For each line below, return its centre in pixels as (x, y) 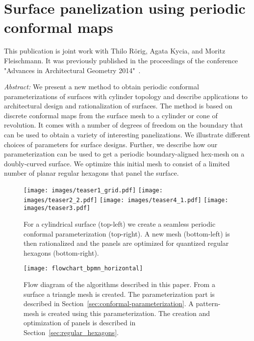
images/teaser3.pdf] (57, 208)
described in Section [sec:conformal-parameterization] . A (109, 303)
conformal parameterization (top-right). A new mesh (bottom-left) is (127, 233)
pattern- (208, 303)
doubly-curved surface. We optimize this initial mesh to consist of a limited (117, 163)
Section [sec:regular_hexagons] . (71, 332)
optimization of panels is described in (80, 323)
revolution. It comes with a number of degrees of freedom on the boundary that (124, 125)
